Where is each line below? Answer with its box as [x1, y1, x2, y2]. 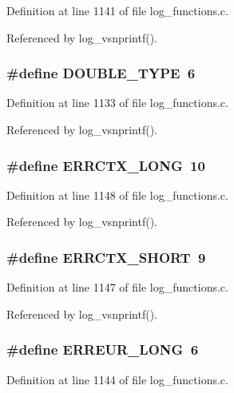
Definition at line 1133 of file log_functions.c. [6, 94, 228, 111]
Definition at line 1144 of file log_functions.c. [6, 371, 228, 387]
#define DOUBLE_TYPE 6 [6, 63, 196, 83]
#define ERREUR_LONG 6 [6, 339, 199, 359]
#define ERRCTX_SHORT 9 [6, 247, 206, 267]
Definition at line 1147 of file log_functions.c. [6, 279, 228, 296]
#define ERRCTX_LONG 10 [6, 155, 205, 175]
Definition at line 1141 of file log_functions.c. [6, 2, 228, 18]
